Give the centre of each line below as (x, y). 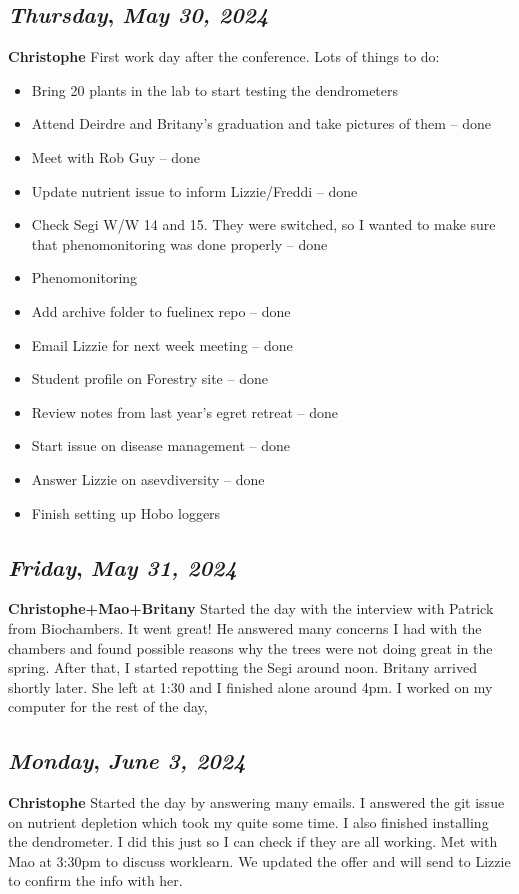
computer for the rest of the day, (108, 706)
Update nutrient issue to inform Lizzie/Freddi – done (194, 190)
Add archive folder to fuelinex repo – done (161, 310)
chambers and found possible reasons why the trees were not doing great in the (250, 647)
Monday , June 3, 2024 (127, 760)
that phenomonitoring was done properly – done (179, 243)
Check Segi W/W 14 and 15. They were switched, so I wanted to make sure (263, 224)
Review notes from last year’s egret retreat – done (185, 411)
